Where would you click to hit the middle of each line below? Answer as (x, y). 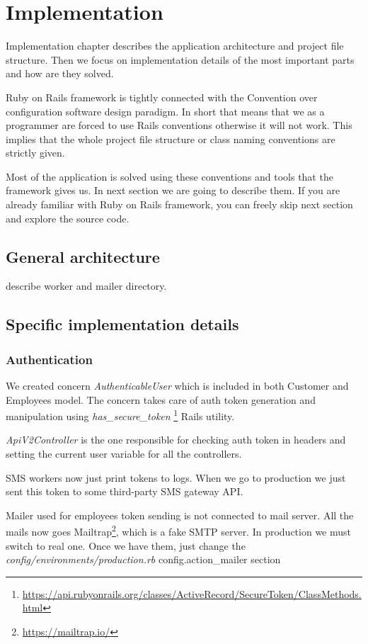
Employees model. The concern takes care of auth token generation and (161, 399)
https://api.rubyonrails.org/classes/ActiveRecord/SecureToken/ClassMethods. (192, 593)
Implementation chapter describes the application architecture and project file (175, 46)
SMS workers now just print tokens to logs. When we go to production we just (176, 477)
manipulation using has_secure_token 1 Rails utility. (120, 415)
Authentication (49, 359)
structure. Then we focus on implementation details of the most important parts (180, 59)
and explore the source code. (68, 218)
